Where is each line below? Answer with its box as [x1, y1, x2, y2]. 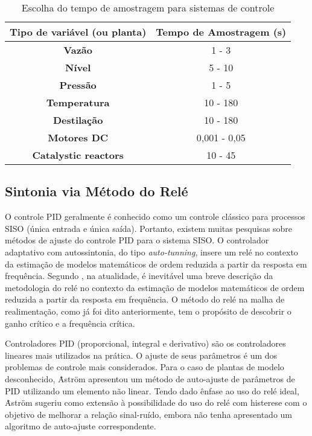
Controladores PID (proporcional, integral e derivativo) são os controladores [5, 337, 286, 350]
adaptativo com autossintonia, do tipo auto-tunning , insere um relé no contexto [5, 245, 298, 258]
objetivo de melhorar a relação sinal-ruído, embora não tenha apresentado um [5, 408, 293, 420]
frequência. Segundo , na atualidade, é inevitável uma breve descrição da [5, 269, 273, 282]
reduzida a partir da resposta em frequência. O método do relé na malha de [5, 293, 285, 306]
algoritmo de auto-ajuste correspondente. [5, 420, 156, 432]
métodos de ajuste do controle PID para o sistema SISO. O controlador [5, 234, 269, 246]
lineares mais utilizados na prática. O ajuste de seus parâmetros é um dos [5, 348, 278, 361]
